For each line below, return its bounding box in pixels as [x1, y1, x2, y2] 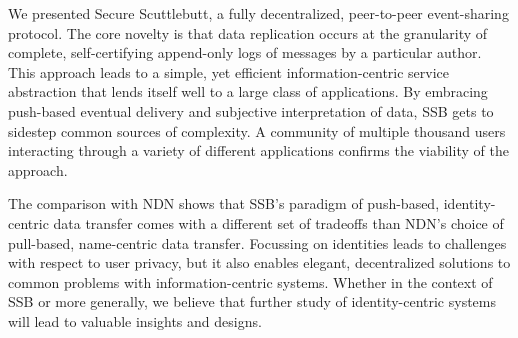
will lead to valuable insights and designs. [8, 310, 262, 331]
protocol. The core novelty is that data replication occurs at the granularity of [8, 22, 488, 43]
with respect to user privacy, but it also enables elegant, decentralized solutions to [8, 252, 511, 273]
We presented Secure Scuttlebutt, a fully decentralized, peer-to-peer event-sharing [8, 3, 509, 23]
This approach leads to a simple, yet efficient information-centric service [8, 61, 450, 82]
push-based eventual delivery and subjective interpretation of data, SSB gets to [8, 100, 494, 121]
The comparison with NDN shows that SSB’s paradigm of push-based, [8, 193, 440, 214]
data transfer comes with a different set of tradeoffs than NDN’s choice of [53, 212, 504, 233]
